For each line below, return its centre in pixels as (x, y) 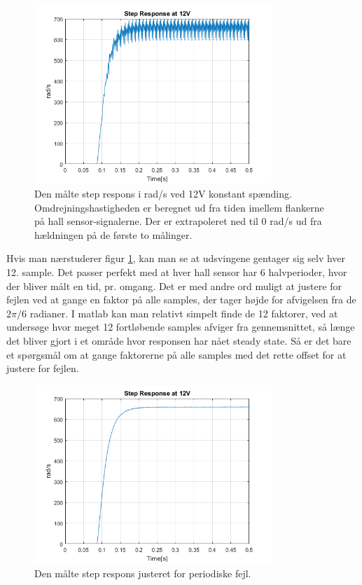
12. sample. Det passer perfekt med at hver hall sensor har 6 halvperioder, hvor (177, 271)
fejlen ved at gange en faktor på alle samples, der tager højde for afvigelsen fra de (181, 300)
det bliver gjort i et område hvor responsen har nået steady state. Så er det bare (179, 340)
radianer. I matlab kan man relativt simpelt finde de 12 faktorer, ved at (184, 313)
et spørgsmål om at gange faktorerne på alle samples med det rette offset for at (176, 354)
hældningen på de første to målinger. (113, 234)
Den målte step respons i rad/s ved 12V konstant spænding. (163, 193)
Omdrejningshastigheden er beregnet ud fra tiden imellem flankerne (179, 207)
